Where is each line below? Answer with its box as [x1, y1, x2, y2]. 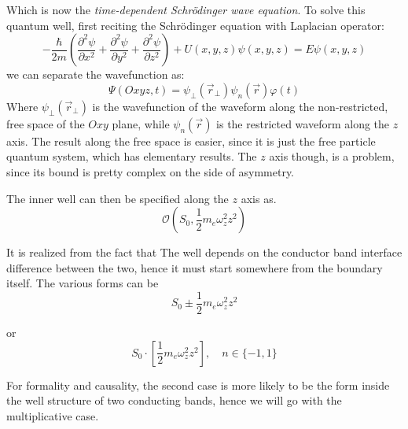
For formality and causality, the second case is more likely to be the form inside [6, 376, 390, 393]
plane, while [112, 115, 170, 131]
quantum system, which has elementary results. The [6, 148, 257, 165]
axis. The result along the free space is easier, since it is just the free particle [6, 132, 376, 149]
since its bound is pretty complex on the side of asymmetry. [6, 163, 295, 179]
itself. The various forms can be [6, 275, 159, 291]
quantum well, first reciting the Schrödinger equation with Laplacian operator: [6, 17, 384, 33]
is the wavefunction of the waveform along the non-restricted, [92, 98, 388, 114]
